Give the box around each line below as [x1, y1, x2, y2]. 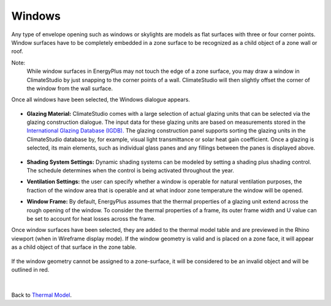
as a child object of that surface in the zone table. [11, 243, 137, 251]
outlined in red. [11, 266, 50, 273]
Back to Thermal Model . [11, 291, 72, 299]
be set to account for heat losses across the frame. [26, 215, 156, 222]
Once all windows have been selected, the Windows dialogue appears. [11, 96, 190, 104]
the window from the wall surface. [26, 85, 113, 92]
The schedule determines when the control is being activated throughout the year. [26, 167, 234, 174]
